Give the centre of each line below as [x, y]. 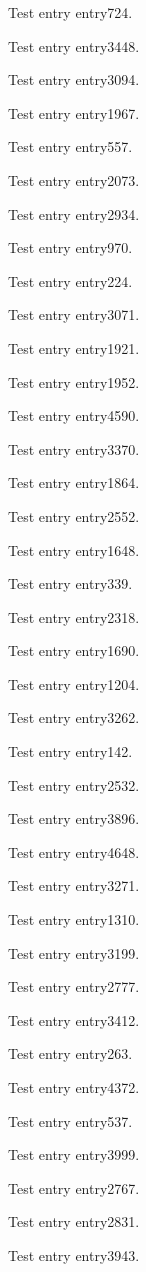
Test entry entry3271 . [74, 885]
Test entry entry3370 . [74, 448]
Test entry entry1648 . [74, 549]
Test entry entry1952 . [74, 381]
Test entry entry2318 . [74, 616]
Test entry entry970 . [70, 247]
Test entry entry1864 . [74, 482]
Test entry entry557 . [70, 146]
